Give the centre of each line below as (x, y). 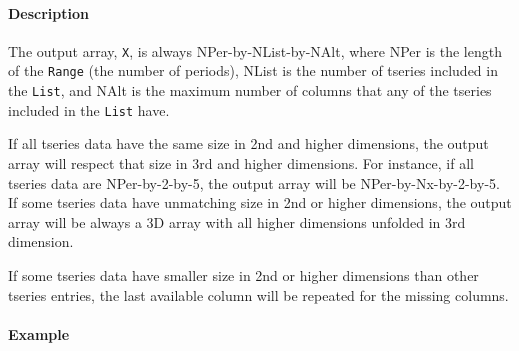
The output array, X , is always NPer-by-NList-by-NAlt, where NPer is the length (255, 50)
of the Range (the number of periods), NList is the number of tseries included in (253, 70)
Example (39, 333)
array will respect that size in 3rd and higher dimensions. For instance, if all (241, 163)
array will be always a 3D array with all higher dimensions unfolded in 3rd (237, 221)
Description (49, 12)
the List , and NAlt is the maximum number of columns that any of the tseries (250, 90)
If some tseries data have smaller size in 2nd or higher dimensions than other (243, 274)
